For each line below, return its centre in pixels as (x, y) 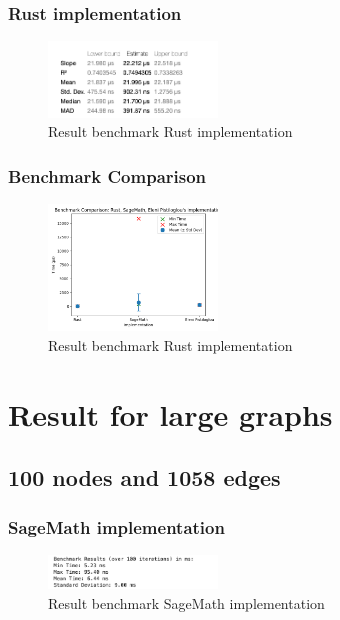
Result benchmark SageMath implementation (186, 602)
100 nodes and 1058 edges (144, 477)
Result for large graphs (170, 413)
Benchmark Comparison (107, 175)
